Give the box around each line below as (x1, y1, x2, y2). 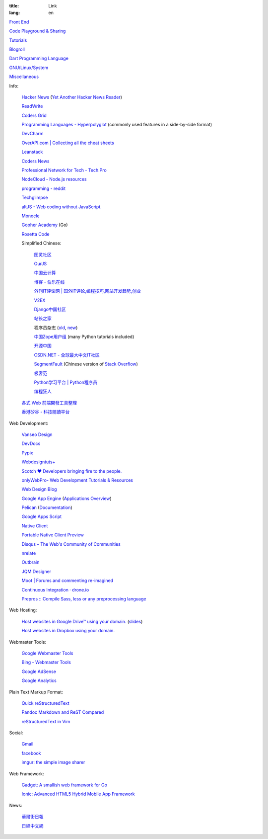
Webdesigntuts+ (21, 459, 56, 465)
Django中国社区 (34, 306, 67, 312)
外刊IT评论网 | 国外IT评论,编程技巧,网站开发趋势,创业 (34, 288, 141, 294)
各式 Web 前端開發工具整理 (21, 400, 77, 406)
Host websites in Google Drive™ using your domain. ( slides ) (21, 618, 143, 624)
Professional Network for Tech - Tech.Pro (21, 167, 107, 173)
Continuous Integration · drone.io (21, 587, 89, 592)
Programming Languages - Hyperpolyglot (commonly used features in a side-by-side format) (21, 122, 212, 128)
